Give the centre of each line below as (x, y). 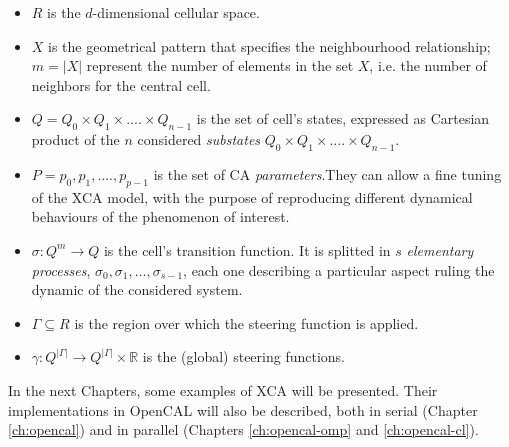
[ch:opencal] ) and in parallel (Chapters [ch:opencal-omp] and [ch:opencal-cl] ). (243, 429)
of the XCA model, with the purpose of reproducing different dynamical (252, 196)
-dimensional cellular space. (176, 12)
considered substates (199, 139)
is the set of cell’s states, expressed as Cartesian (343, 118)
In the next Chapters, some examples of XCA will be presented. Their (223, 389)
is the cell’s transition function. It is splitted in (247, 249)
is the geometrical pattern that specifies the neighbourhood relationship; (269, 45)
